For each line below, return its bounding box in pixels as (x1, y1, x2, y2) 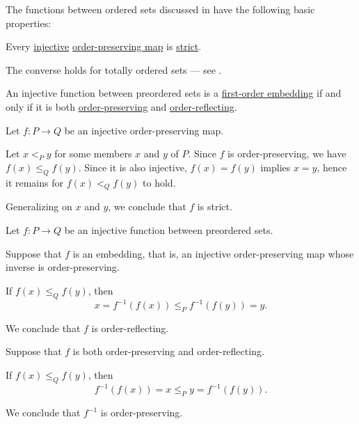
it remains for (6, 175, 63, 189)
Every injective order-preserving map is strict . (6, 39, 202, 54)
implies (260, 159, 291, 174)
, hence (317, 159, 347, 174)
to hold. (143, 175, 176, 189)
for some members (54, 146, 132, 161)
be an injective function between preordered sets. (64, 222, 273, 237)
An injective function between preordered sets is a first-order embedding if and (6, 86, 342, 100)
